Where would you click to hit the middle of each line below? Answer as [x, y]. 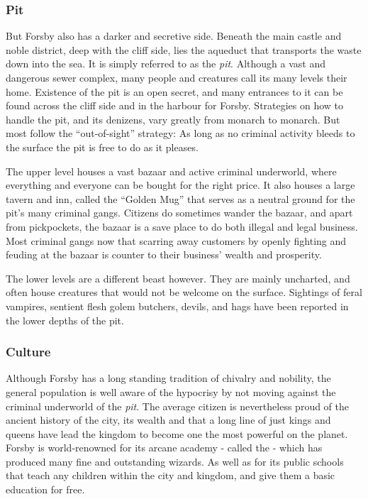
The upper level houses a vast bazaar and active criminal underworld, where [171, 171]
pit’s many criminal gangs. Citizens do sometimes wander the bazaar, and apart [179, 213]
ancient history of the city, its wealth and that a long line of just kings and [168, 420]
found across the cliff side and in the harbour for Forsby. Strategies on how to [175, 105]
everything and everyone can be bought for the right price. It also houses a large [180, 185]
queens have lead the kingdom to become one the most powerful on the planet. [177, 433]
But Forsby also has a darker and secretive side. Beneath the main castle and [174, 36]
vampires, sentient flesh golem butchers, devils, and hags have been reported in [177, 306]
